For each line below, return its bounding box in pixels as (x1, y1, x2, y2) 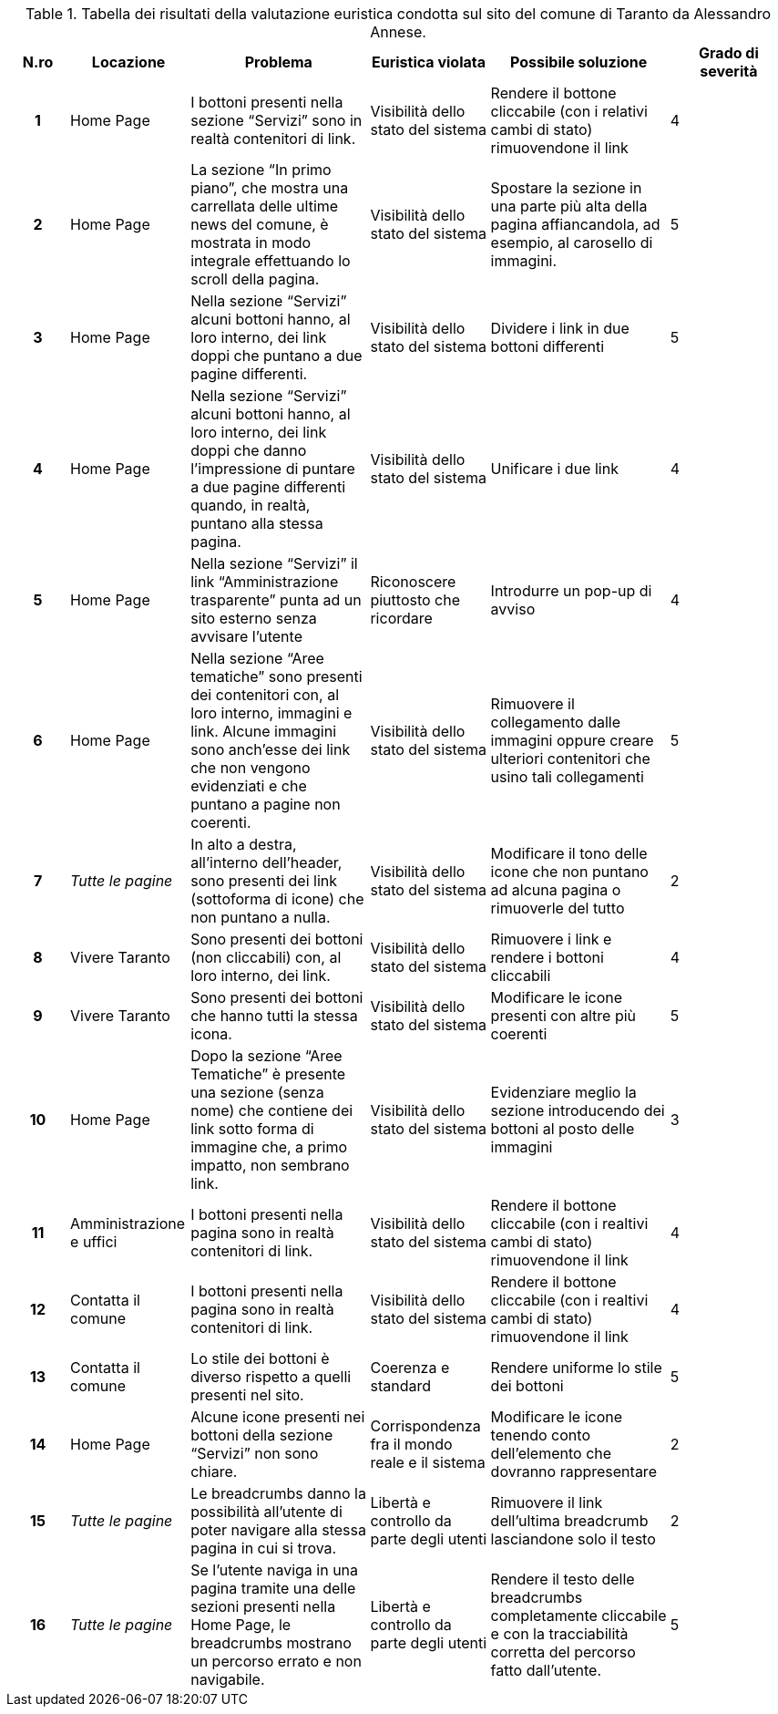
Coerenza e (370, 1358, 450, 1377)
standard (370, 1377, 431, 1395)
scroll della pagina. (190, 270, 320, 288)
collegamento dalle (490, 713, 621, 731)
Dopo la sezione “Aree (190, 1047, 343, 1065)
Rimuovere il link (490, 1493, 603, 1512)
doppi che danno (190, 441, 307, 459)
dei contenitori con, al (190, 686, 340, 704)
